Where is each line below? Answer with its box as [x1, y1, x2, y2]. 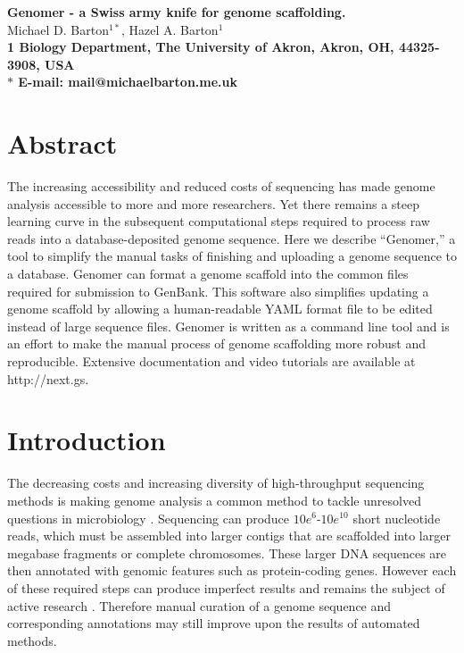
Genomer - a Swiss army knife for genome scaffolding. [7, 3, 346, 21]
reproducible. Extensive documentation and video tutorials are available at [7, 352, 416, 371]
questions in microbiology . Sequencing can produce [7, 508, 290, 527]
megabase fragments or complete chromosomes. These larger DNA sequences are [7, 543, 447, 562]
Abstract [7, 125, 118, 162]
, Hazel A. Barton [120, 20, 219, 38]
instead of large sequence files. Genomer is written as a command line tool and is [7, 316, 450, 335]
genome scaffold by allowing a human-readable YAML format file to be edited [7, 299, 433, 318]
